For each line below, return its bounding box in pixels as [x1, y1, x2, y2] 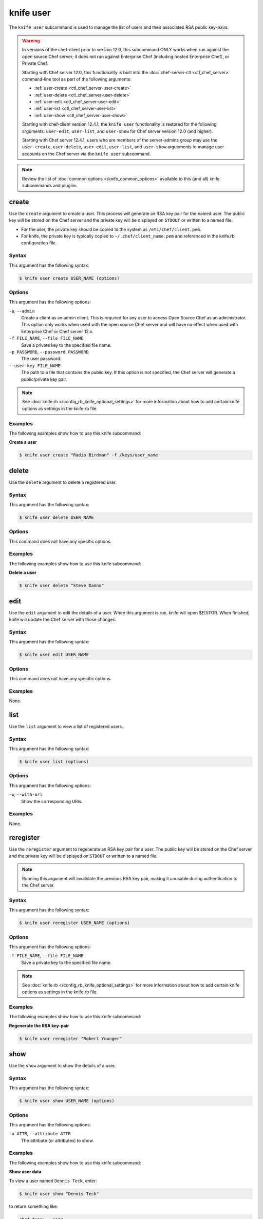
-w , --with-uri [9, 791, 43, 797]
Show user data [9, 1169, 41, 1175]
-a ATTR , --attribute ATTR [9, 1131, 71, 1137]
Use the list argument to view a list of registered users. [9, 723, 124, 729]
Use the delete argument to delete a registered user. [9, 479, 117, 485]
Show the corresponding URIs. [21, 798, 83, 804]
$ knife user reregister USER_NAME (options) [19, 920, 130, 926]
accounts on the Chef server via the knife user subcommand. [22, 151, 151, 157]
